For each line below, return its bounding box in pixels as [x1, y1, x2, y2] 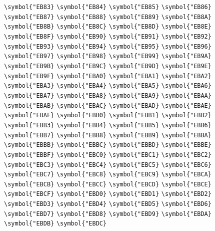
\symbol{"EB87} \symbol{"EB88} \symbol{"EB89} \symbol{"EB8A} [4, 13, 211, 21]
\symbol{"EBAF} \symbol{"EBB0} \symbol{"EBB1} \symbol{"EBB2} [4, 112, 211, 119]
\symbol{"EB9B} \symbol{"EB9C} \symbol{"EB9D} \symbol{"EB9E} [4, 62, 211, 70]
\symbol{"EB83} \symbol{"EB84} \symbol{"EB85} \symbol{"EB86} [4, 4, 211, 11]
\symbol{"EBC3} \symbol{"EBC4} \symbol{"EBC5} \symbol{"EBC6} [4, 161, 211, 168]
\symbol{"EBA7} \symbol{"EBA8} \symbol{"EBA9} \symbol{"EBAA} [4, 92, 211, 99]
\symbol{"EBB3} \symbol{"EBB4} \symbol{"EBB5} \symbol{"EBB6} [4, 121, 211, 129]
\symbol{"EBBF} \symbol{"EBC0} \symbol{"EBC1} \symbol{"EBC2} [4, 151, 211, 158]
